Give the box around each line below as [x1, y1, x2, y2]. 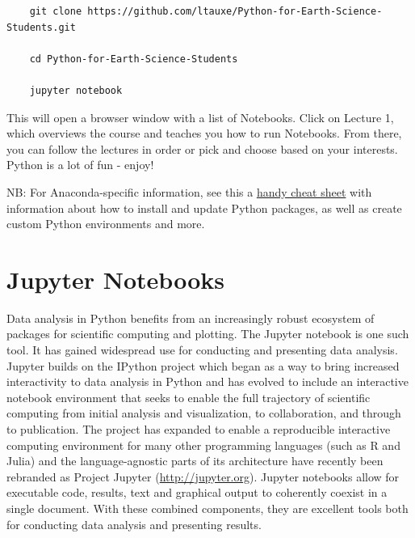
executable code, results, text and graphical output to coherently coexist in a [6, 484, 388, 501]
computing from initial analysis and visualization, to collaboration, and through [6, 405, 401, 422]
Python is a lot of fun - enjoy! [6, 156, 154, 173]
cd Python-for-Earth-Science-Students [29, 53, 238, 65]
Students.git [6, 21, 76, 33]
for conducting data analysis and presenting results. [6, 515, 262, 532]
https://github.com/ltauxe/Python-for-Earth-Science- [87, 6, 383, 17]
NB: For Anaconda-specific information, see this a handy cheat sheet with [6, 183, 372, 200]
